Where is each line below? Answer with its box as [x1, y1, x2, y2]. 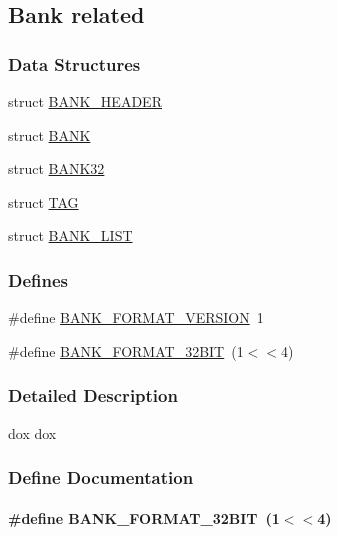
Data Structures [8, 51, 141, 76]
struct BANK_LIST [8, 225, 133, 246]
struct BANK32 [8, 158, 105, 179]
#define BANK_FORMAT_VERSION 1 [8, 307, 264, 328]
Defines [8, 267, 69, 292]
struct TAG [8, 191, 79, 212]
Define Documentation [8, 465, 194, 490]
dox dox [8, 422, 57, 443]
